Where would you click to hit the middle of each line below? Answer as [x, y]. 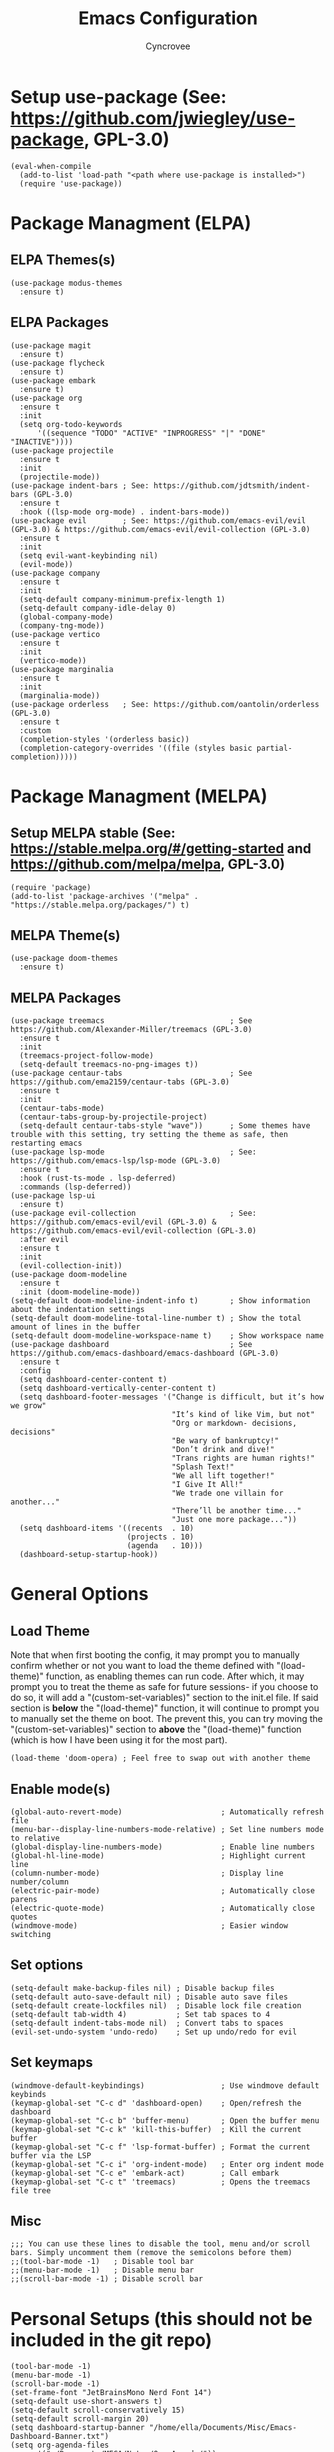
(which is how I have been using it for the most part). [119, 1740]
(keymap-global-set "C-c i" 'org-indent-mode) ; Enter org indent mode [167, 2164]
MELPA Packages [66, 997]
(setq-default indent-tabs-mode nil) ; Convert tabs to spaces [147, 2023]
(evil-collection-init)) [71, 1266]
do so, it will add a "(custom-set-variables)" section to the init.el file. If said [164, 1698]
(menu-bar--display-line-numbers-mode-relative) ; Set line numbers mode [167, 1829]
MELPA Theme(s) [65, 935]
